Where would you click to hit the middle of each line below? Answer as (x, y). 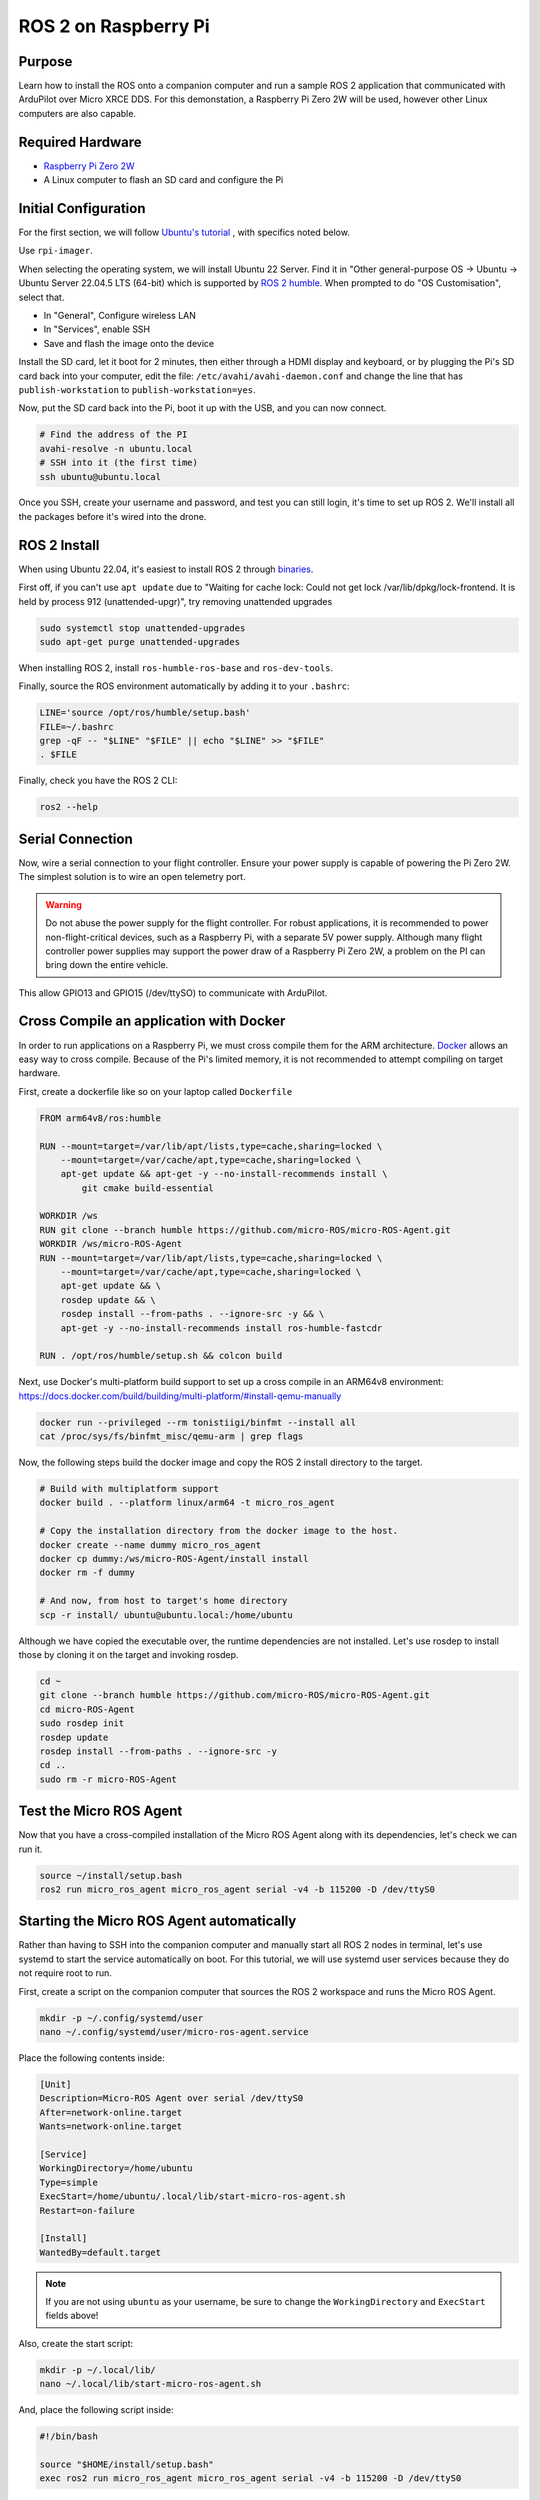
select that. (41, 297)
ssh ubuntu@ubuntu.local (100, 476)
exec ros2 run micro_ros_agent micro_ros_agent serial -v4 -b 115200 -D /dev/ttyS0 (250, 2478)
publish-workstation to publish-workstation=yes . (137, 389)
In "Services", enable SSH (97, 329)
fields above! (72, 2316)
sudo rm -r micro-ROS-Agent (108, 1779)
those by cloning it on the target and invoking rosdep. (128, 1654)
